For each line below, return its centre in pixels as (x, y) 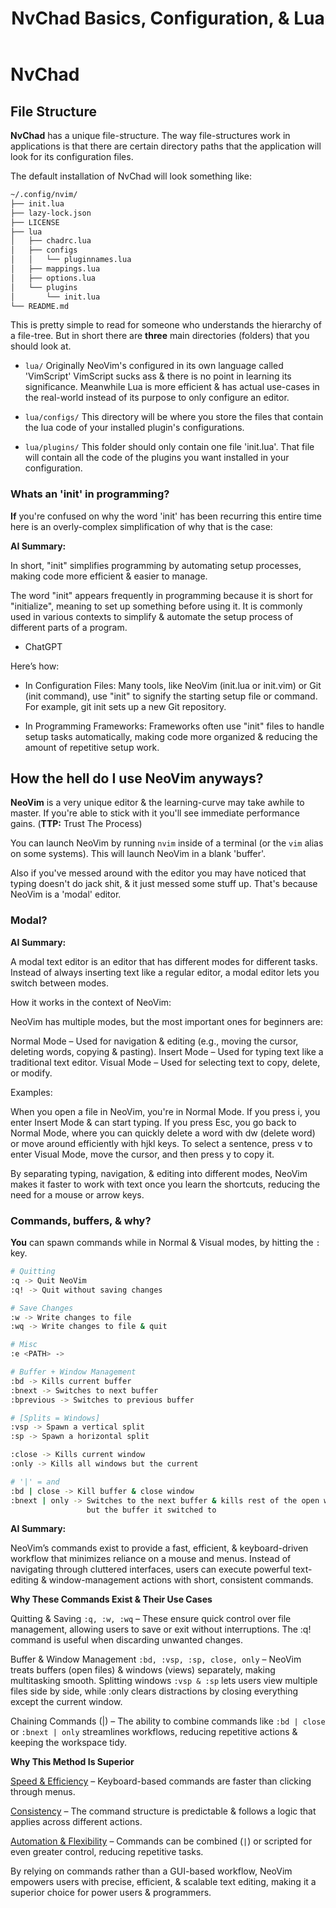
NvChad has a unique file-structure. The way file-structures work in (150, 135)
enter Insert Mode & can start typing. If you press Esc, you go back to (153, 1122)
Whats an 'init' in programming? (90, 494)
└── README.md (40, 306)
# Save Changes (42, 1308)
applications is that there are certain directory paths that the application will (166, 146)
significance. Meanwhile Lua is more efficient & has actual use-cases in (172, 387)
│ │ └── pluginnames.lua (71, 260)
